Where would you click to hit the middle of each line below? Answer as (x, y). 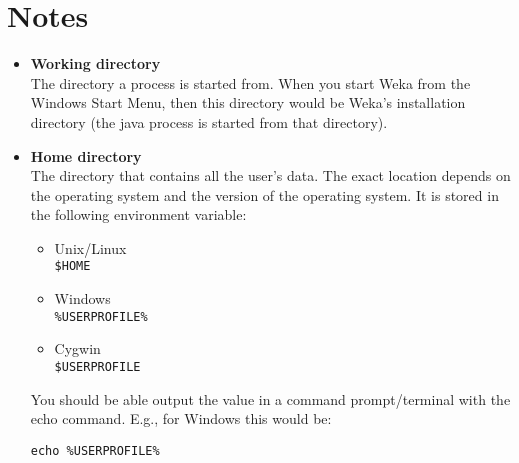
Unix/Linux (90, 247)
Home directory (86, 155)
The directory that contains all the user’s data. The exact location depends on (270, 175)
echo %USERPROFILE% (95, 450)
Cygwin (77, 348)
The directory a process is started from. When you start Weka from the (250, 82)
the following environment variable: (138, 214)
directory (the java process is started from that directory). (209, 121)
